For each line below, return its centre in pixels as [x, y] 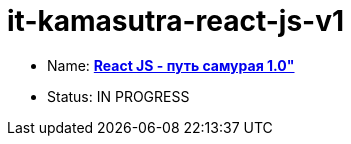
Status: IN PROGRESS [118, 96]
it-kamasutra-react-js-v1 [176, 21]
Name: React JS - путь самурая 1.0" [171, 65]
